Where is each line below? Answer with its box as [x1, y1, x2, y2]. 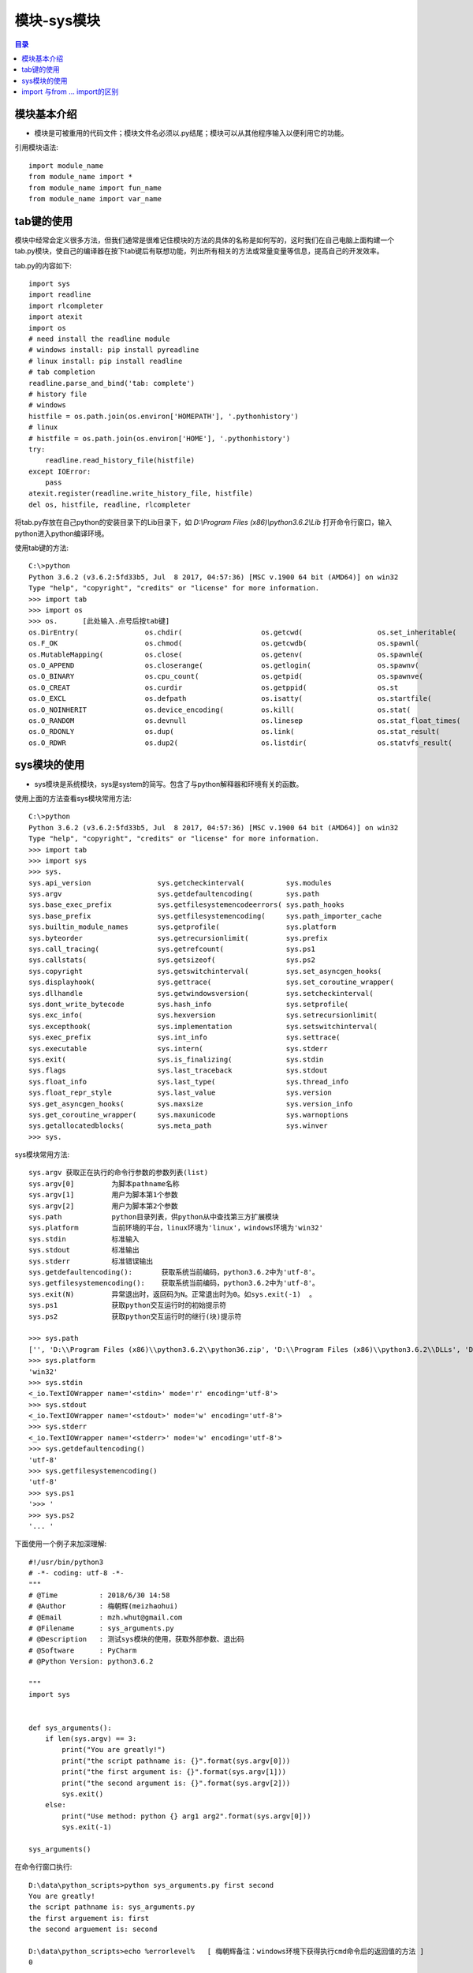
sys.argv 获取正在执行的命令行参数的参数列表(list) [28, 1168, 209, 1177]
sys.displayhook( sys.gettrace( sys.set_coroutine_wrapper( [28, 978, 394, 986]
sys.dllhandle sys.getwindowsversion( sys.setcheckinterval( [28, 989, 374, 998]
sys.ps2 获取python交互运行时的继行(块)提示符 [28, 1312, 242, 1321]
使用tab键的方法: [14, 543, 69, 552]
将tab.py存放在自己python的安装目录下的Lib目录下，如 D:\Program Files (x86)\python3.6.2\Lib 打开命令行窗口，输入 [14, 518, 393, 527]
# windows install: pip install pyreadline [28, 346, 199, 354]
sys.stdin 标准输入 [28, 1234, 140, 1243]
